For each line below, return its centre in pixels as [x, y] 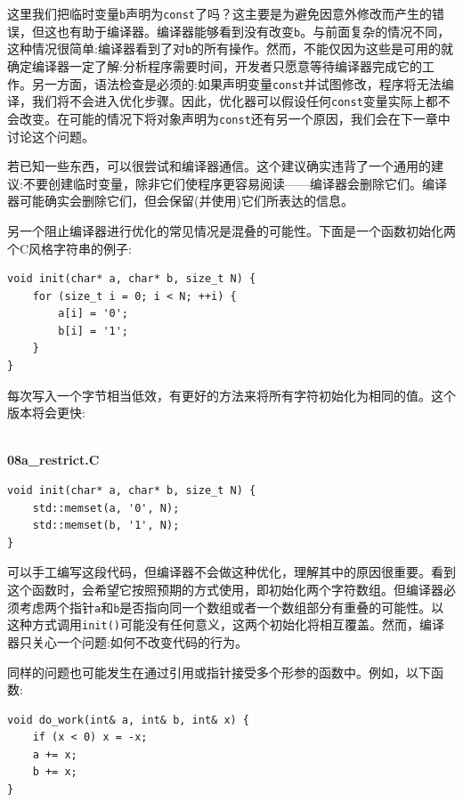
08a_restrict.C [53, 460]
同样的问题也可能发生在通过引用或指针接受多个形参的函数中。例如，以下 [219, 672]
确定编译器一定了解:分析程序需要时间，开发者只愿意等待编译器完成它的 [215, 65]
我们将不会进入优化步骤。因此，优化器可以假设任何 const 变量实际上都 [235, 101]
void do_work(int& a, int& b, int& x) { [129, 720]
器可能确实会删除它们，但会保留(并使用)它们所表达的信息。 [180, 201]
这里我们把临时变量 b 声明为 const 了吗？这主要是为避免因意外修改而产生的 [219, 13]
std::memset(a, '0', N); [106, 508]
